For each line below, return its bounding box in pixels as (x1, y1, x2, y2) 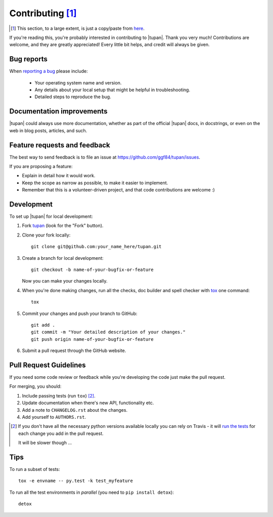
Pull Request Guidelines (9, 361, 86, 369)
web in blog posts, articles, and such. (9, 127, 87, 134)
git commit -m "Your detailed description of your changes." (31, 329, 186, 335)
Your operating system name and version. (34, 79, 122, 86)
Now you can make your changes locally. (22, 278, 108, 284)
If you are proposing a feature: (9, 164, 73, 169)
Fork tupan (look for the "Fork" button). (22, 223, 104, 229)
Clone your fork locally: (22, 232, 71, 238)
